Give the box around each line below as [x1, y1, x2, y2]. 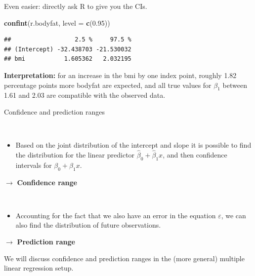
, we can [221, 210, 246, 220]
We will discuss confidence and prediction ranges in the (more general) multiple [4, 253, 245, 263]
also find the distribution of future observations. [15, 220, 161, 230]
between [222, 79, 247, 90]
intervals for [15, 159, 52, 170]
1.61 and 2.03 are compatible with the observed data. [4, 90, 166, 100]
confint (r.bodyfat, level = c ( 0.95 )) [4, 17, 110, 28]
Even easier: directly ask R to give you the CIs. [4, 1, 147, 11]
